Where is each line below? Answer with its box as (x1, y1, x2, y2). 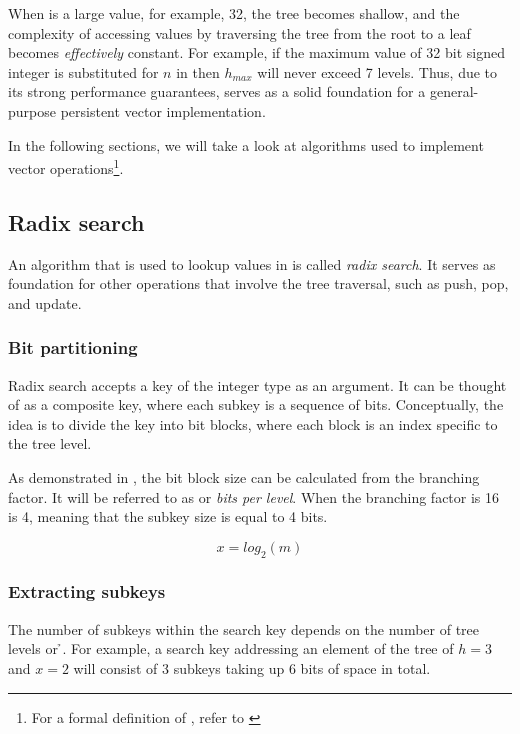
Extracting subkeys (8, 579, 166, 604)
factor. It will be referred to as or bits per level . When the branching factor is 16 (8, 486, 500, 507)
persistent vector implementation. (60, 100, 266, 121)
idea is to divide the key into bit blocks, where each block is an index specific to (8, 413, 498, 434)
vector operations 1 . (8, 155, 124, 178)
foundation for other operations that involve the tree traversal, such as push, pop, (8, 273, 509, 294)
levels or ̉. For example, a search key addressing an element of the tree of (8, 638, 454, 659)
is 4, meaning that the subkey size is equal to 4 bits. (8, 506, 328, 527)
